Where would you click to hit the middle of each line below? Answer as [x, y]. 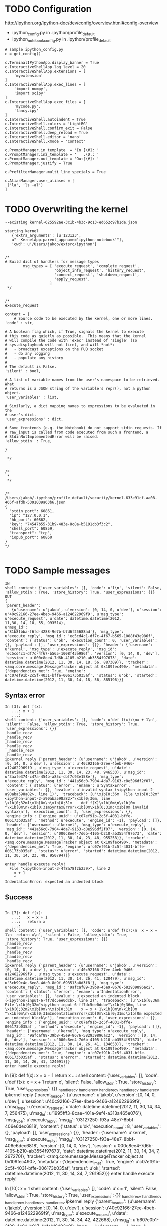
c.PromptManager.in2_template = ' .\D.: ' [52, 154]
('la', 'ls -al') [25, 185]
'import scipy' [30, 93]
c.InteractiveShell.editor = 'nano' [43, 137]
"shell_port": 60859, [32, 529]
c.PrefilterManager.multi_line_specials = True [56, 172]
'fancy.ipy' [26, 111]
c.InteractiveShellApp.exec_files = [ [45, 102]
